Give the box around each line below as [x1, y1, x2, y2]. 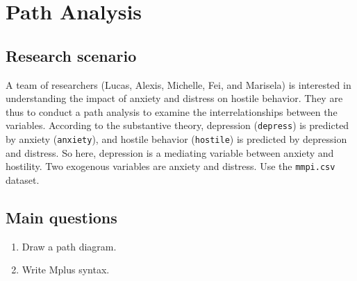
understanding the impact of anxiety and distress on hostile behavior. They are [6, 91, 343, 105]
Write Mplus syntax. [22, 262, 110, 277]
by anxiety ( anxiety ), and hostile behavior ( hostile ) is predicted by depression [6, 132, 347, 146]
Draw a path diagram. [22, 239, 117, 253]
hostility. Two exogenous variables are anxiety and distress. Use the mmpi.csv [6, 159, 335, 173]
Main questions [6, 206, 117, 228]
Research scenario [6, 44, 137, 66]
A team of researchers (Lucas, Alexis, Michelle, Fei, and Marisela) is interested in [6, 77, 351, 92]
